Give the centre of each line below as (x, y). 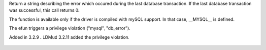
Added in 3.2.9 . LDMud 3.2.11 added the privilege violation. (69, 37)
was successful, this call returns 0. (44, 10)
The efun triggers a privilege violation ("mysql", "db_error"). (70, 28)
